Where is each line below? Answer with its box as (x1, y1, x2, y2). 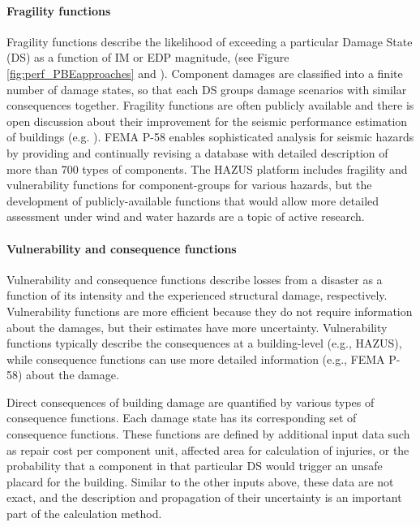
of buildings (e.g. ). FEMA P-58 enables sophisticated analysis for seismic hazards (6, 128, 414, 145)
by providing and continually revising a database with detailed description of (6, 144, 388, 161)
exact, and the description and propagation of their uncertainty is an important (6, 489, 402, 506)
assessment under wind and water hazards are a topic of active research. (6, 208, 365, 225)
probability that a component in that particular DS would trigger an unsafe (6, 457, 383, 474)
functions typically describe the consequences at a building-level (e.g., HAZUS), (6, 335, 402, 352)
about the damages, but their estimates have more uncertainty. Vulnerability (6, 318, 388, 335)
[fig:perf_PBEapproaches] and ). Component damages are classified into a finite (6, 64, 403, 81)
